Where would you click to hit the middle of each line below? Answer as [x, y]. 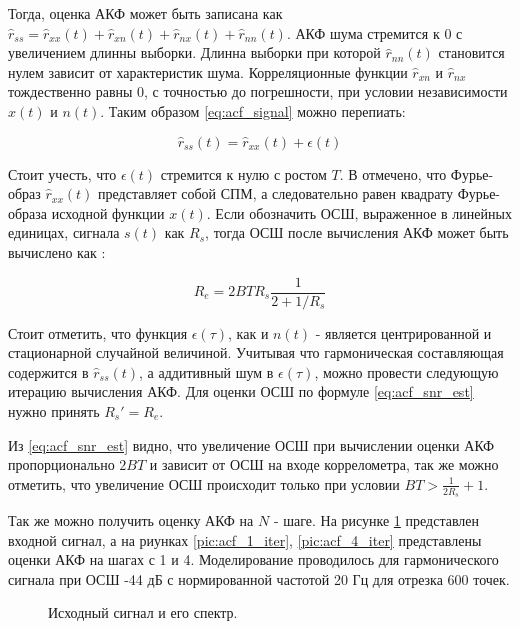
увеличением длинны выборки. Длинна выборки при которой [194, 52]
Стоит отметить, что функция [98, 332]
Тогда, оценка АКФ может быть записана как [145, 13]
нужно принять [54, 410]
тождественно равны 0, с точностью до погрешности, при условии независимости [258, 91]
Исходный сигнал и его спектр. [143, 612]
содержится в [48, 371]
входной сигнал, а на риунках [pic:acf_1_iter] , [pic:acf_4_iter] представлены [245, 539]
